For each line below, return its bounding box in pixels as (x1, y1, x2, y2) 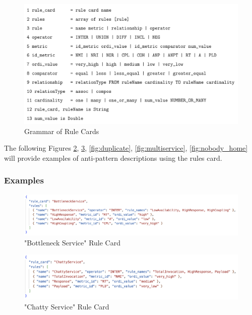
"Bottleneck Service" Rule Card (24, 237, 120, 247)
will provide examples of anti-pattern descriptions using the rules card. (4, 152, 222, 163)
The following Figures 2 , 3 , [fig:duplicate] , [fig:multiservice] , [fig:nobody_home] (4, 143, 248, 153)
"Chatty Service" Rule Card (24, 301, 109, 311)
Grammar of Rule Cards (24, 125, 99, 136)
